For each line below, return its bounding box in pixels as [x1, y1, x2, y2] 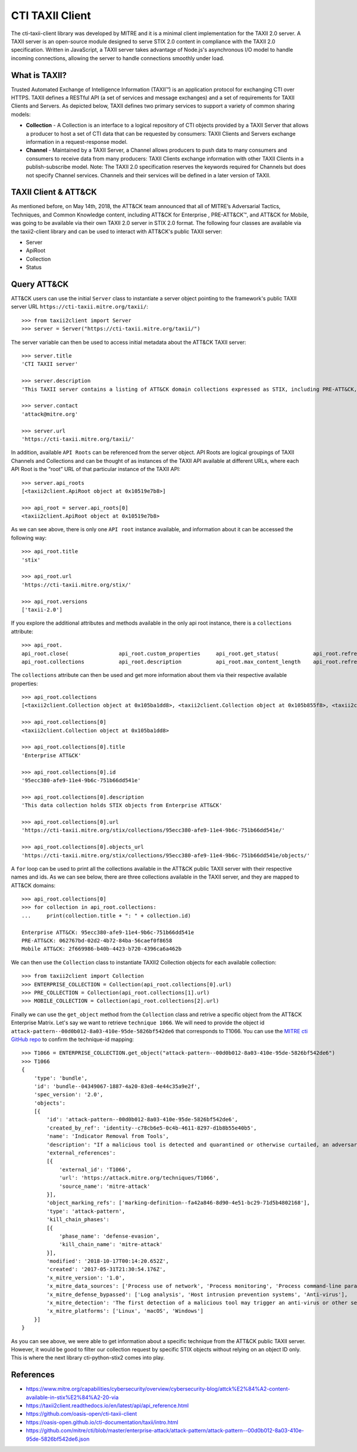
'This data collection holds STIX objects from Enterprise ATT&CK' [21, 802, 223, 809]
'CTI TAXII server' [21, 360, 79, 368]
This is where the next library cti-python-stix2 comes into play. [11, 1354, 165, 1362]
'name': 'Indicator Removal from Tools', [46, 1133, 170, 1140]
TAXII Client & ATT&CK [11, 187, 98, 197]
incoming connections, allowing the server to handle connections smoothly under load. [11, 54, 224, 62]
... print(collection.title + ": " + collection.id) [21, 912, 192, 919]
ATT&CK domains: [11, 882, 56, 889]
